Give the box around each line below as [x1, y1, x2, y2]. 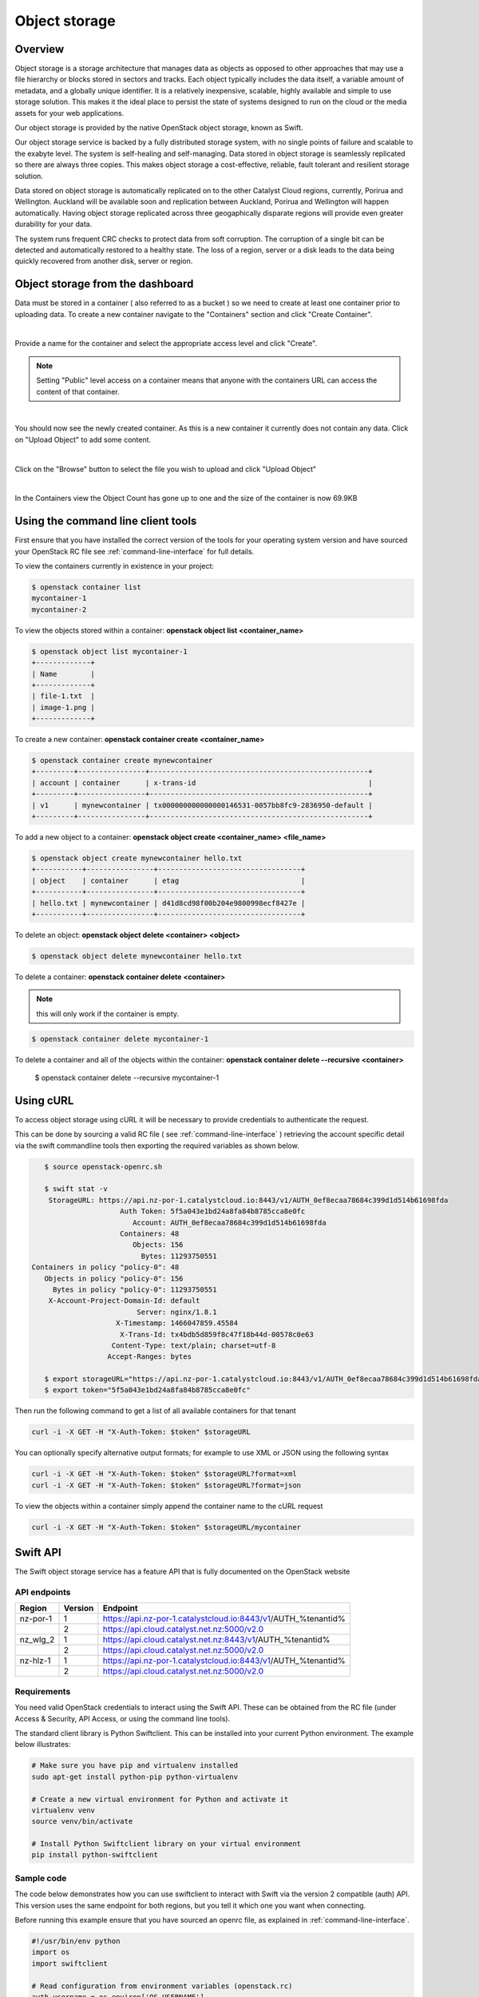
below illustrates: [14, 1740, 71, 1749]
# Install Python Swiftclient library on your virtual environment [31, 1840, 302, 1848]
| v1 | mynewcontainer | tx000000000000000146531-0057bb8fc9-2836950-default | [31, 800, 373, 810]
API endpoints [14, 1586, 71, 1598]
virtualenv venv [31, 1805, 96, 1815]
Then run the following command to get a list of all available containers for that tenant [14, 1406, 297, 1415]
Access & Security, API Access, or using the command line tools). [14, 1713, 231, 1723]
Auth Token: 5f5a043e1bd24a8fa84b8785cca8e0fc [120, 1207, 306, 1216]
